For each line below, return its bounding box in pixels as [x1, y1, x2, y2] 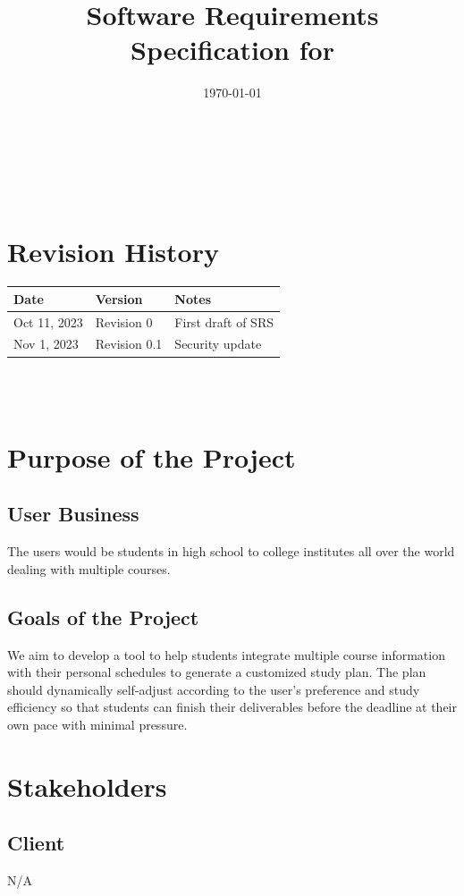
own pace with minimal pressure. [7, 715, 188, 734]
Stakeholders [7, 767, 167, 804]
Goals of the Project [7, 603, 199, 630]
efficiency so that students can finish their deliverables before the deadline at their [7, 697, 457, 716]
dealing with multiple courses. [7, 559, 171, 578]
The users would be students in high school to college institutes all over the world [7, 542, 455, 561]
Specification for [131, 31, 334, 68]
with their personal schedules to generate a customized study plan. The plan [7, 663, 426, 681]
